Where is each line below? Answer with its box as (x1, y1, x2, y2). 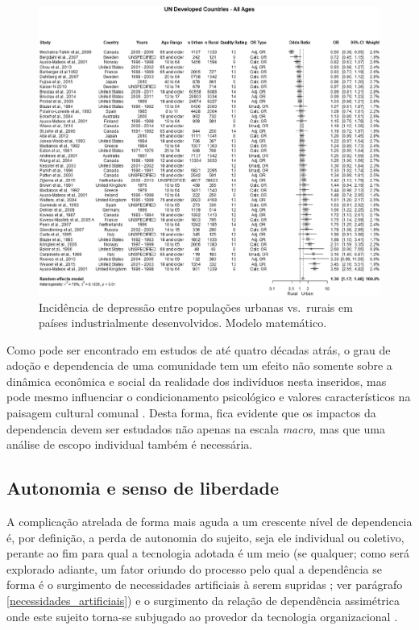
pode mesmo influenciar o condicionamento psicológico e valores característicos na (6, 388, 411, 405)
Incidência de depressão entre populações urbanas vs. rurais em (39, 298, 353, 315)
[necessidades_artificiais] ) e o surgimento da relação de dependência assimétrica (6, 592, 400, 609)
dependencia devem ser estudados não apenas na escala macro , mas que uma (6, 420, 385, 437)
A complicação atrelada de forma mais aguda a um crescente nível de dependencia (6, 513, 413, 530)
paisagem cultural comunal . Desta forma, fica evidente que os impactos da (6, 404, 376, 421)
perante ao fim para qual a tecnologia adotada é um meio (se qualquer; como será (6, 545, 409, 562)
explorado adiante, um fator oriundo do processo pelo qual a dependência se (6, 560, 382, 577)
